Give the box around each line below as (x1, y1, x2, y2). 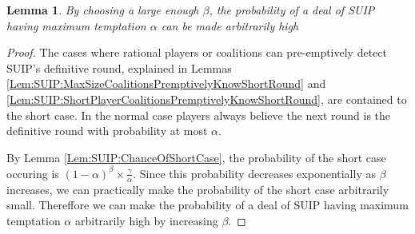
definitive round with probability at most (6, 122, 208, 139)
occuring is (6, 165, 59, 181)
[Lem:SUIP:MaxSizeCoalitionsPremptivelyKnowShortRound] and (6, 75, 326, 92)
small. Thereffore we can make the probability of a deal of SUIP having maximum (6, 196, 409, 213)
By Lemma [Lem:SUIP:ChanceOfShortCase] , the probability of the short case (6, 149, 386, 165)
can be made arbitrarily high (161, 17, 299, 34)
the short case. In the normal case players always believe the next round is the (6, 106, 391, 123)
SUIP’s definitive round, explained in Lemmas (6, 59, 232, 76)
